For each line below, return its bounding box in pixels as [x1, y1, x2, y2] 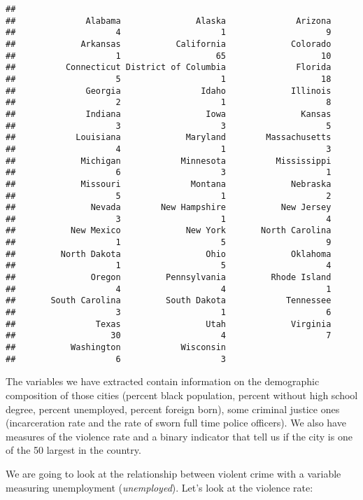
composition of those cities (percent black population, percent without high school [6, 387, 358, 402]
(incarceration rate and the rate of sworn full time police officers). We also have [6, 415, 346, 430]
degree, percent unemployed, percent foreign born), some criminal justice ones [6, 401, 340, 416]
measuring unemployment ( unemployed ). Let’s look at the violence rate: [6, 480, 313, 494]
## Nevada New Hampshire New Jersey [6, 202, 332, 213]
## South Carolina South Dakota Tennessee [6, 296, 332, 306]
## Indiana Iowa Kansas [6, 109, 332, 119]
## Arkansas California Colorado [6, 39, 332, 49]
